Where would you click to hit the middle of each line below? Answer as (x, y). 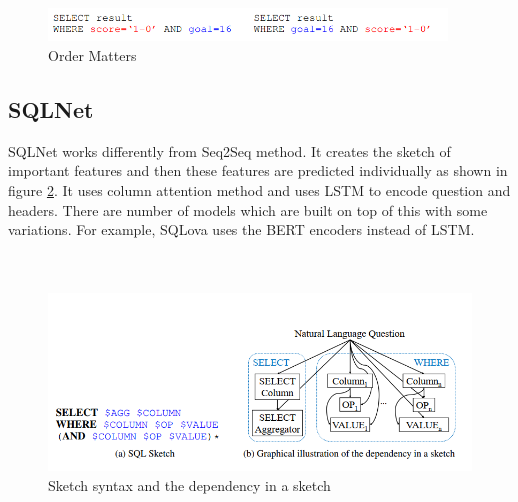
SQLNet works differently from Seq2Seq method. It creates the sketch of (229, 150)
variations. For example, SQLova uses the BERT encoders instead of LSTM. (241, 229)
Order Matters (92, 55)
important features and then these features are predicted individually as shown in (258, 170)
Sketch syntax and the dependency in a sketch (189, 484)
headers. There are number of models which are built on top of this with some (248, 209)
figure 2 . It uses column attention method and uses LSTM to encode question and (259, 190)
